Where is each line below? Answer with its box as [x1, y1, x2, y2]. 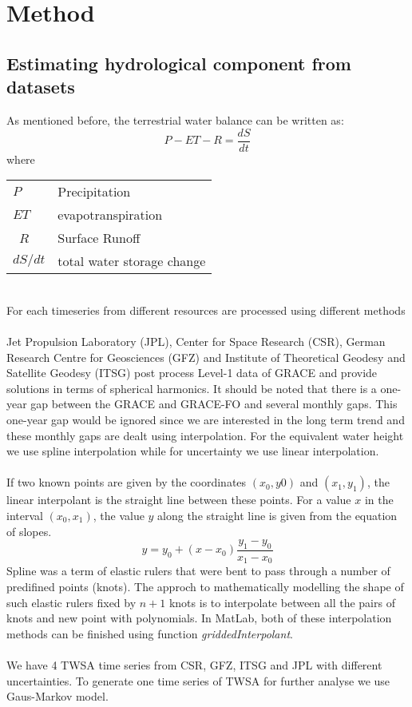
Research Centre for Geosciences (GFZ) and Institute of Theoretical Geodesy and [6, 348, 406, 365]
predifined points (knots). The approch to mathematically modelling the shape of [6, 578, 404, 594]
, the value [93, 506, 145, 523]
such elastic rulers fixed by [6, 594, 137, 610]
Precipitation [57, 182, 131, 201]
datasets [6, 74, 75, 99]
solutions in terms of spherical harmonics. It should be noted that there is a [6, 379, 377, 396]
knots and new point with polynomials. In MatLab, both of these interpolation [6, 610, 392, 626]
